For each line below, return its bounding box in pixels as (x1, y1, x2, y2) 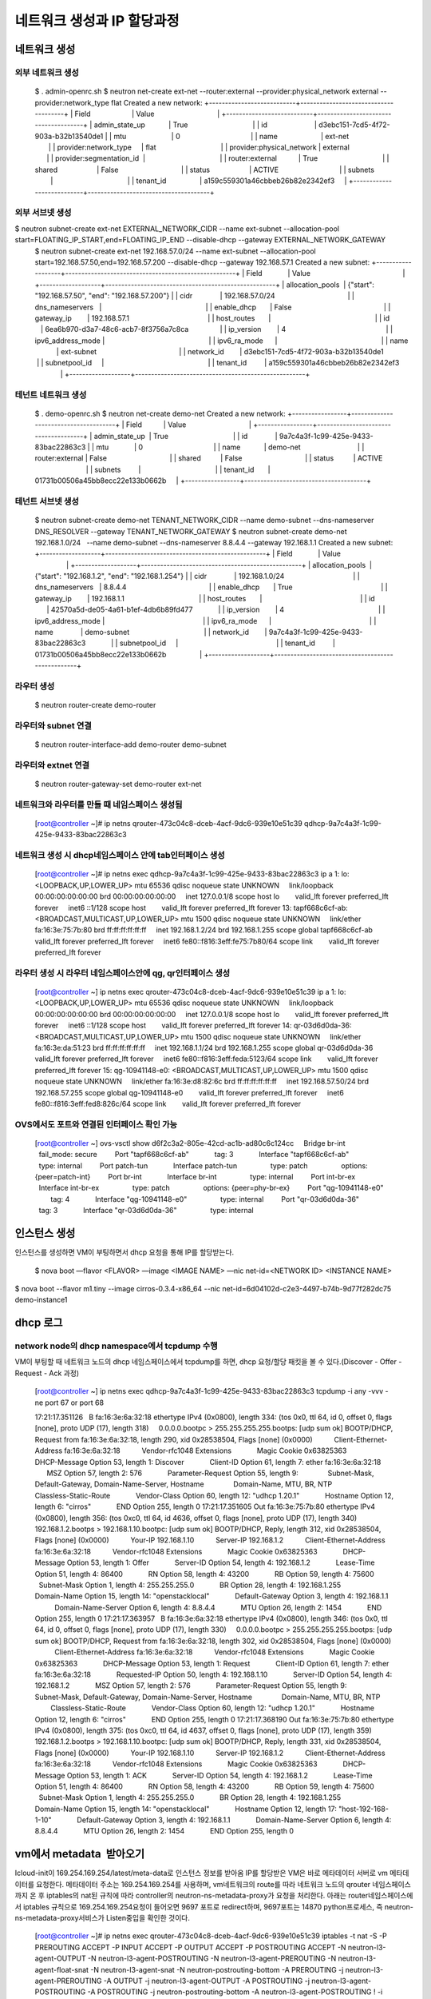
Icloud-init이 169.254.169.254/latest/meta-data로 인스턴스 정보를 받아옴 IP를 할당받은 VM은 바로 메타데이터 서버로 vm (14, 1868, 389, 1878)
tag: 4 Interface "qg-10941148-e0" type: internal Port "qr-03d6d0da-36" (50, 1194, 359, 1203)
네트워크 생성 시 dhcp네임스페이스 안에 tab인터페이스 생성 (14, 850, 225, 861)
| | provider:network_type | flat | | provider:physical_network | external (48, 142, 350, 152)
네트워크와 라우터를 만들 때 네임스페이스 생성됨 (14, 799, 183, 810)
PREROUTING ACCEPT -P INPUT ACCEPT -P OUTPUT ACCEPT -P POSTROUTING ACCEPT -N (34, 1942, 346, 1952)
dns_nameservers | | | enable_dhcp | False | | (34, 302, 391, 312)
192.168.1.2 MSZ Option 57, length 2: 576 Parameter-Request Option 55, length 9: (34, 1681, 347, 1690)
